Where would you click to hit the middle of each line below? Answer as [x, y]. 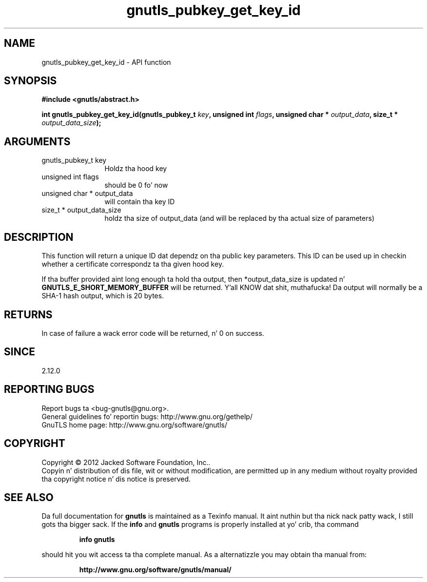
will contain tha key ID [140, 202]
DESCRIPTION [39, 237]
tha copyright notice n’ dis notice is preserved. [116, 479]
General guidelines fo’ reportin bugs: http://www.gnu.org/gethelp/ [147, 416]
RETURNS [28, 314]
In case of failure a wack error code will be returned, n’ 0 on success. [153, 333]
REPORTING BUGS [49, 389]
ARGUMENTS [37, 141]
